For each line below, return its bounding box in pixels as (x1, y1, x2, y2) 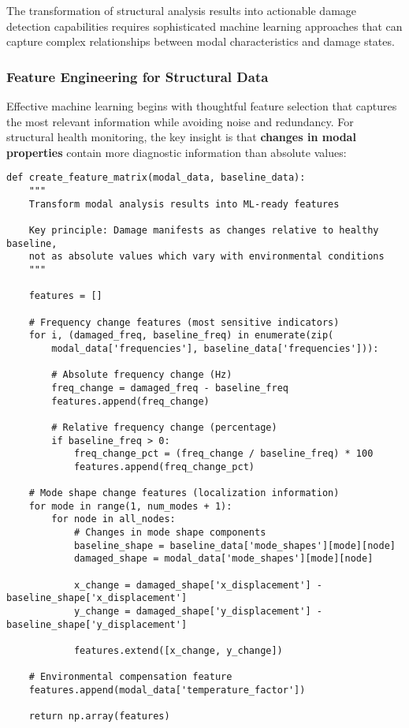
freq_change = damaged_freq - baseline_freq (51, 382, 288, 394)
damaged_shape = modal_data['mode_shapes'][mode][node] (73, 553, 374, 565)
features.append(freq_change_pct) (73, 461, 255, 472)
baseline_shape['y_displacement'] (6, 618, 188, 630)
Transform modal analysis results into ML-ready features (28, 198, 340, 210)
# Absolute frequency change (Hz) (51, 369, 232, 381)
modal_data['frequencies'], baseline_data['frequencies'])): (51, 342, 379, 354)
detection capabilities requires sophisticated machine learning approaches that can (6, 17, 403, 34)
